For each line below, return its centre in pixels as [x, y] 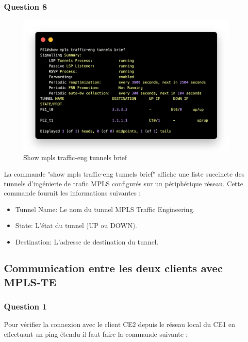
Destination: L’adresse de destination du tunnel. [87, 241]
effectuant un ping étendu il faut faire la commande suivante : [96, 334]
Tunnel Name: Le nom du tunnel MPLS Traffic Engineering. [105, 209]
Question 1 [25, 306]
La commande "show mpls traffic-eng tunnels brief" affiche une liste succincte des [124, 173]
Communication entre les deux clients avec [113, 268]
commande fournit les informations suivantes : [72, 193]
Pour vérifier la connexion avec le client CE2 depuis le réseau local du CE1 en [120, 324]
